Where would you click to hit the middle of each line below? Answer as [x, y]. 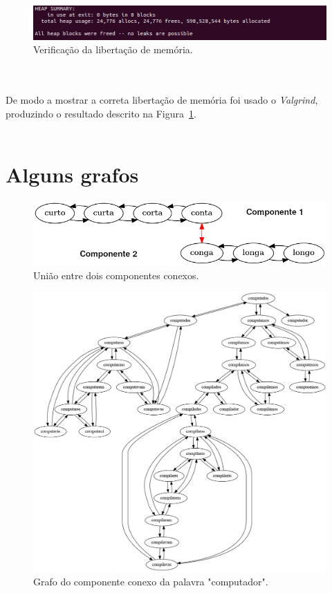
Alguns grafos [72, 175]
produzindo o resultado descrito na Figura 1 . [101, 113]
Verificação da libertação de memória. [113, 49]
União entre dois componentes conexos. [116, 275]
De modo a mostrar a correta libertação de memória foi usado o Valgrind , [162, 100]
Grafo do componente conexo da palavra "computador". [151, 581]
